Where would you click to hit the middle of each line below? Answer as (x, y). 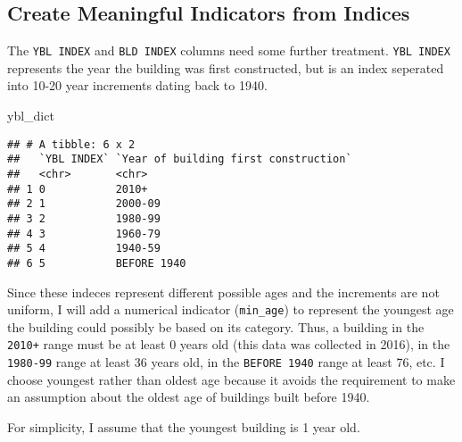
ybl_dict (31, 116)
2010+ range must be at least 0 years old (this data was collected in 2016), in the (229, 344)
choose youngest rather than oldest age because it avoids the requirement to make (231, 379)
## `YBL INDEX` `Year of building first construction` (180, 159)
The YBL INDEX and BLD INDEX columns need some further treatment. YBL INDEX (229, 50)
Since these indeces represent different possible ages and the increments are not (223, 292)
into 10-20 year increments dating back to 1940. (137, 85)
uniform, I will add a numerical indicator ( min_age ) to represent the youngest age (231, 309)
